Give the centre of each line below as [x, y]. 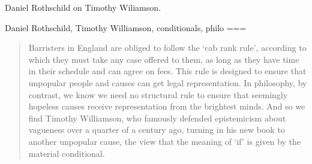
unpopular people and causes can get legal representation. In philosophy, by [168, 82]
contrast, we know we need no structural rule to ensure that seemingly [158, 94]
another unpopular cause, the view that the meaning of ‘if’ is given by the [165, 141]
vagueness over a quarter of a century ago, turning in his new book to [157, 130]
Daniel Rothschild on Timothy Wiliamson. [83, 7]
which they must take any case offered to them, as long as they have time [164, 59]
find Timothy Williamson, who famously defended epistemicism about [157, 118]
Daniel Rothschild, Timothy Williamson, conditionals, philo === [126, 27]
